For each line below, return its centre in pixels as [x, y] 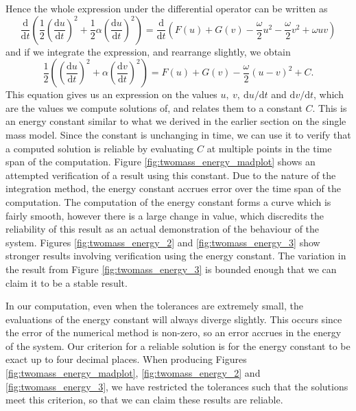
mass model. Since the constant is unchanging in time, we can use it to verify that [178, 134]
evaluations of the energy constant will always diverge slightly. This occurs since [174, 319]
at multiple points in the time [269, 148]
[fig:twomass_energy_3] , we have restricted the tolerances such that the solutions [177, 386]
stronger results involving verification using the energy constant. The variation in [176, 256]
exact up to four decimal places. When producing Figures [126, 359]
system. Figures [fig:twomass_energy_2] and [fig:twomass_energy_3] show [163, 242]
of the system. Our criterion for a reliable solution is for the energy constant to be [178, 345]
